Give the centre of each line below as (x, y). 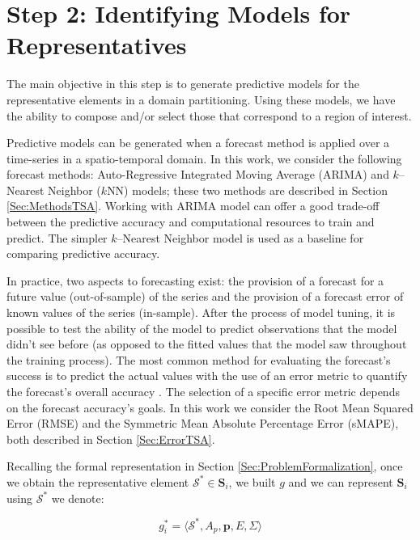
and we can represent (341, 481)
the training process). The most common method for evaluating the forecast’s (199, 359)
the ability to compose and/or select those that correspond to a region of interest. (209, 115)
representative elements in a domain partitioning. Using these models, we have (201, 99)
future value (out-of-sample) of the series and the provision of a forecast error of (205, 296)
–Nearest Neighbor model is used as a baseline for (240, 237)
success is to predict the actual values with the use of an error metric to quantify (207, 375)
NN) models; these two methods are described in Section (247, 190)
